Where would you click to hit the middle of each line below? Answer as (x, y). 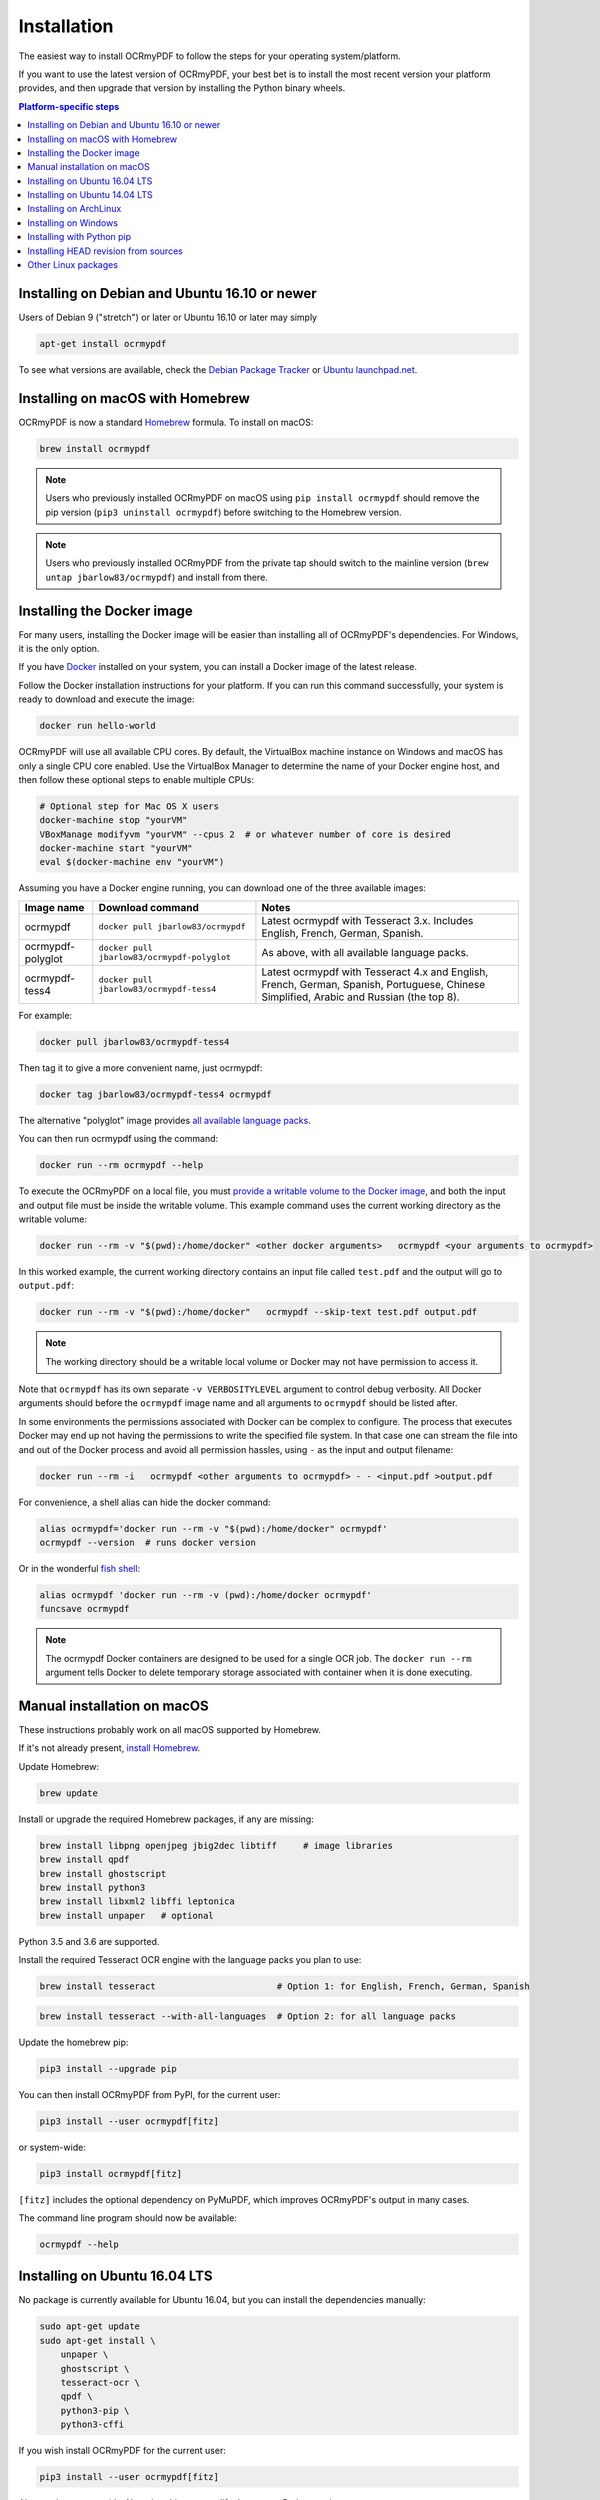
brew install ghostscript (103, 1873)
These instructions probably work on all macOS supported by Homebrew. (170, 1729)
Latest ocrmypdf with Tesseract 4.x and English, (375, 972)
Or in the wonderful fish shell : (79, 1568)
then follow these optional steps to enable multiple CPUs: (136, 779)
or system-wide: (52, 2147)
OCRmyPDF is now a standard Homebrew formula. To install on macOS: (166, 422)
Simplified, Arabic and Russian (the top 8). (360, 997)
